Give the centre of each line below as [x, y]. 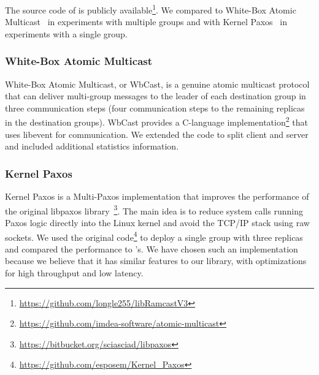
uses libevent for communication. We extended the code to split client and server [157, 134]
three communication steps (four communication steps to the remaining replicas [155, 108]
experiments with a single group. [66, 33]
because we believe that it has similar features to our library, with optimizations [156, 261]
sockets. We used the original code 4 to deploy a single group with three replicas [154, 236]
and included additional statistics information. [92, 146]
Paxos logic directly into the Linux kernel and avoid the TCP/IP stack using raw [157, 222]
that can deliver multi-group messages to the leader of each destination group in [156, 96]
